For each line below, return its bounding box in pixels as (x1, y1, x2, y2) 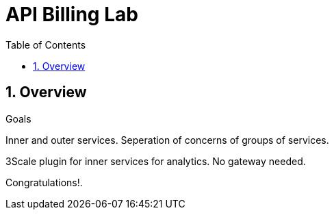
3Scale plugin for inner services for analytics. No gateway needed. (5, 155, 306, 167)
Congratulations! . (5, 176, 83, 188)
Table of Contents (5, 38, 86, 51)
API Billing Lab (5, 3, 138, 26)
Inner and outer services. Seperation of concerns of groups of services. (5, 134, 329, 146)
